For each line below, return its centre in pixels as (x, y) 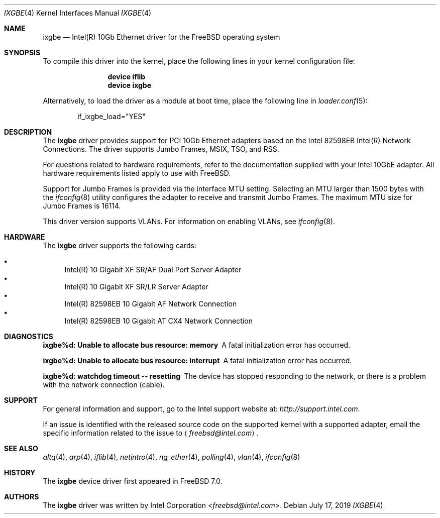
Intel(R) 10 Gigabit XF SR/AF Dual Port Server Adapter (153, 270)
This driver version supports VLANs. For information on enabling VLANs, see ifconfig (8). (189, 221)
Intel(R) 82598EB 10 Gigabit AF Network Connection (151, 304)
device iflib (127, 77)
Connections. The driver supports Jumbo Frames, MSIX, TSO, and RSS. (161, 149)
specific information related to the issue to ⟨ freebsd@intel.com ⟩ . (151, 433)
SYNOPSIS (22, 53)
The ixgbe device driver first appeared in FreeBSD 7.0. (133, 481)
